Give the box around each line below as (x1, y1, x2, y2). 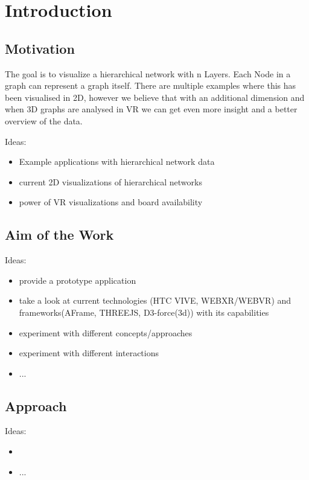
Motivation (5, 39, 75, 57)
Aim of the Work (5, 225, 114, 244)
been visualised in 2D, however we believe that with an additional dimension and (5, 91, 305, 103)
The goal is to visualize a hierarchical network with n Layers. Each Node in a (5, 67, 291, 80)
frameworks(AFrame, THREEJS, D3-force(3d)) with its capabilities (19, 306, 269, 318)
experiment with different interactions (19, 347, 159, 359)
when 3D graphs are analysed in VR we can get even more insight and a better (5, 103, 298, 115)
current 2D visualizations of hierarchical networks (19, 175, 202, 188)
